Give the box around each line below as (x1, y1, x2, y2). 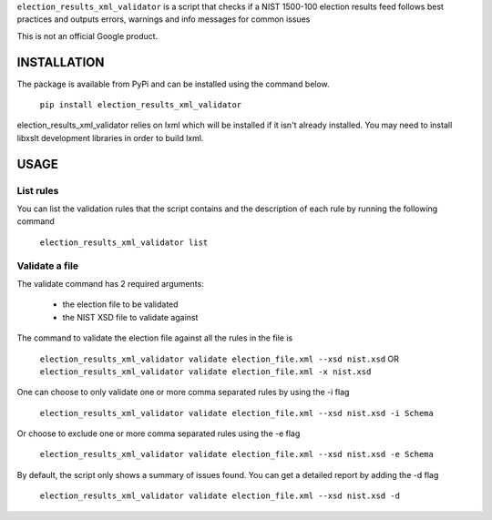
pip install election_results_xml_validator (39, 100, 242, 110)
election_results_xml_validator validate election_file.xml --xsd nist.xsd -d (39, 491, 401, 501)
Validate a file (16, 260, 79, 272)
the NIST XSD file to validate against (62, 311, 199, 322)
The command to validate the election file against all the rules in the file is (16, 332, 293, 343)
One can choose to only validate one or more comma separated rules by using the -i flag (16, 387, 350, 398)
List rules (16, 184, 59, 197)
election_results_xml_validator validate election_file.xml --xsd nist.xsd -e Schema (39, 449, 435, 460)
